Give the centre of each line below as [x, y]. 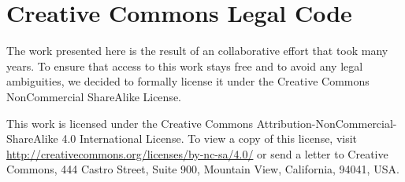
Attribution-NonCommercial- [327, 123]
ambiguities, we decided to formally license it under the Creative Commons [188, 81]
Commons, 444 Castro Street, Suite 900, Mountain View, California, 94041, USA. [203, 169]
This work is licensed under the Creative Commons [130, 123]
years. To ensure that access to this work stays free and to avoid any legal [185, 66]
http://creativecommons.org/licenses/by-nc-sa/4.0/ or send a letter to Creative [197, 153]
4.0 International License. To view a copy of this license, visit [210, 138]
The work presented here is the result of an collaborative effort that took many [197, 51]
